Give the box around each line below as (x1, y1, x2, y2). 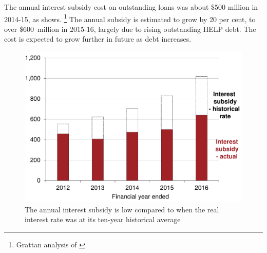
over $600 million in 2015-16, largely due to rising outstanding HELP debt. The (4, 23, 256, 34)
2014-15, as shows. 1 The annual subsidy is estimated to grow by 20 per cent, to (4, 12, 256, 24)
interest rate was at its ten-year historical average (25, 214, 181, 225)
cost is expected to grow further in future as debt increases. (4, 33, 192, 44)
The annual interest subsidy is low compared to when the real (25, 204, 219, 214)
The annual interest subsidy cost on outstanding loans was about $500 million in (4, 2, 258, 12)
